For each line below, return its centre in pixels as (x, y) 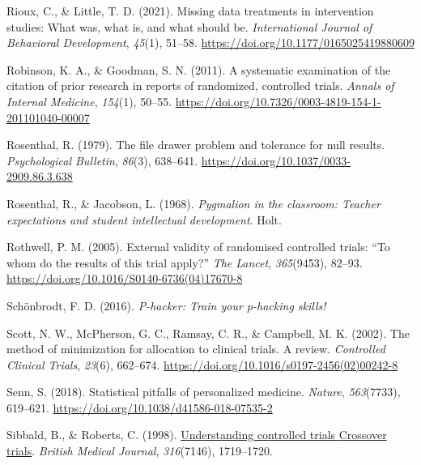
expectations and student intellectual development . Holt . (144, 219)
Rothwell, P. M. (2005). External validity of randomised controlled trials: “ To (198, 247)
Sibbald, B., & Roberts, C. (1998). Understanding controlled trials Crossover (197, 435)
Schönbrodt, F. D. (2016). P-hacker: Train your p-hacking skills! (166, 305)
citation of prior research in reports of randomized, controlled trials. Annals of (200, 85)
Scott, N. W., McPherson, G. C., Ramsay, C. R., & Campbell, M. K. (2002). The (208, 333)
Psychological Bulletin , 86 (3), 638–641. (102, 160)
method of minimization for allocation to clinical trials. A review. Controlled (196, 349)
